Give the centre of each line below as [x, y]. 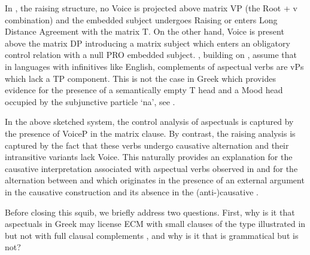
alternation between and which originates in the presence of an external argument [155, 180]
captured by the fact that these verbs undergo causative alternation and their [147, 145]
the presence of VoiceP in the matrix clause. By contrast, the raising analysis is [150, 133]
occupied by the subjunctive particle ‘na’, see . [90, 101]
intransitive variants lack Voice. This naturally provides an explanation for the [149, 157]
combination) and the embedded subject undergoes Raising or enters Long [141, 19]
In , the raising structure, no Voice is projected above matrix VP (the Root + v [151, 8]
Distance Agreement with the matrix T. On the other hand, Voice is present [145, 31]
